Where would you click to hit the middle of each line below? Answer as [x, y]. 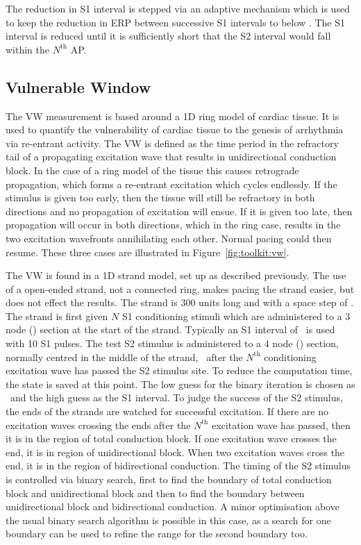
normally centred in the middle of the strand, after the [124, 357]
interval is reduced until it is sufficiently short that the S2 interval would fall [168, 36]
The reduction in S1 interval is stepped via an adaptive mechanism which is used [178, 8]
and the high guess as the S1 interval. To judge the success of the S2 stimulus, [176, 397]
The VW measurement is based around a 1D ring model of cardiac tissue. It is [173, 116]
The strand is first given [57, 316]
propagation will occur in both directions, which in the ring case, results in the [173, 225]
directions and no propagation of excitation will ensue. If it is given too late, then [179, 211]
